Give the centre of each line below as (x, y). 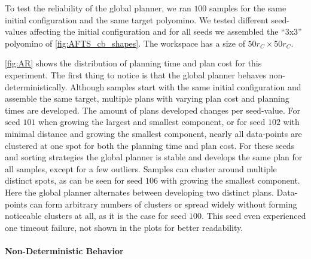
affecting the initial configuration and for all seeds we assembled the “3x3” (166, 31)
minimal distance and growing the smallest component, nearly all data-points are (153, 133)
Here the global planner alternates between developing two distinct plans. (139, 192)
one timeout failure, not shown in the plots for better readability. (124, 227)
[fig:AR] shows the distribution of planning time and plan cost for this (133, 63)
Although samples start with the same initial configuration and (186, 86)
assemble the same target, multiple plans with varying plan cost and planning (147, 98)
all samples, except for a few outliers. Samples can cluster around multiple (141, 168)
